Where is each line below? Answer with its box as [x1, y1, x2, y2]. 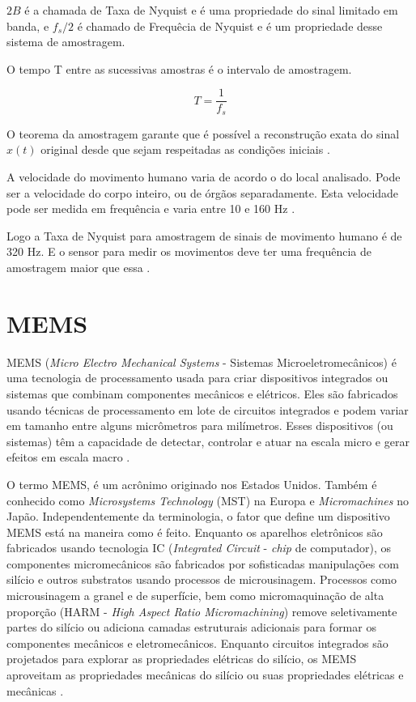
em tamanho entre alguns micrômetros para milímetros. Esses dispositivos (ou [6, 417, 393, 434]
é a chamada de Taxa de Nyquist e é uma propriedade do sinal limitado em [24, 2, 398, 18]
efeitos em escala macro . [6, 449, 130, 466]
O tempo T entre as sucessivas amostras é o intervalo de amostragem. [6, 60, 352, 77]
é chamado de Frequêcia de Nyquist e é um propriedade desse [77, 17, 383, 34]
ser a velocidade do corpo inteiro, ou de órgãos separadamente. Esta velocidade [6, 184, 399, 201]
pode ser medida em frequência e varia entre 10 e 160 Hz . [6, 200, 295, 217]
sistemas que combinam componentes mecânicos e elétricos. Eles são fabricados [6, 385, 398, 402]
